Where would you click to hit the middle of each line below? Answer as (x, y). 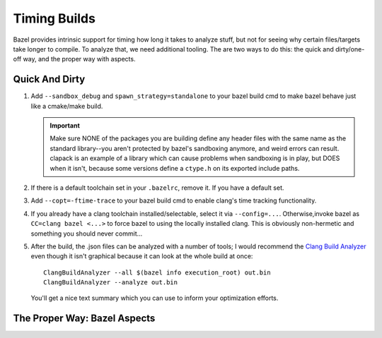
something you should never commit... (87, 234)
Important (65, 126)
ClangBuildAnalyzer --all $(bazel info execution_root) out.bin (157, 272)
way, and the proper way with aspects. (79, 59)
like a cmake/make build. (67, 106)
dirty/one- (350, 49)
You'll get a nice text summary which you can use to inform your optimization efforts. (155, 298)
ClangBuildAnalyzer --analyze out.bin (111, 283)
